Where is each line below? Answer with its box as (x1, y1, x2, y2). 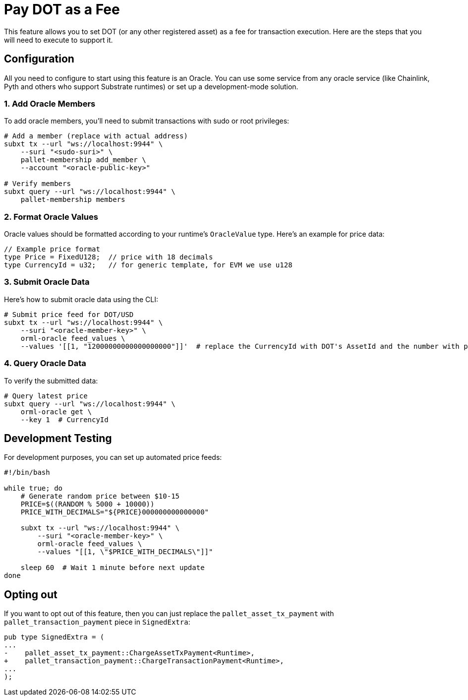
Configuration (4, 53, 74, 65)
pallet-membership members (20, 195, 125, 204)
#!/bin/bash (4, 468, 50, 477)
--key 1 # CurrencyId (20, 415, 109, 424)
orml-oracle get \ (20, 407, 92, 416)
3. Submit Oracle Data (4, 277, 90, 287)
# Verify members (4, 180, 71, 188)
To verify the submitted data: (4, 376, 98, 385)
